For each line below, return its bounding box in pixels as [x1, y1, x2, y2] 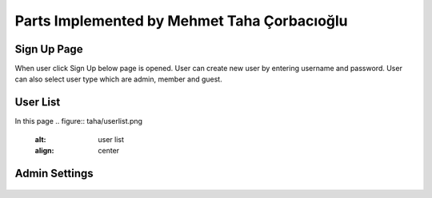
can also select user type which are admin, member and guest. [14, 74, 223, 84]
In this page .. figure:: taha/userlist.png [14, 117, 143, 126]
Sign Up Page [14, 42, 83, 56]
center [98, 146, 120, 156]
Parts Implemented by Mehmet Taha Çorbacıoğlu [14, 12, 348, 30]
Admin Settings [14, 166, 94, 180]
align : [34, 146, 54, 156]
